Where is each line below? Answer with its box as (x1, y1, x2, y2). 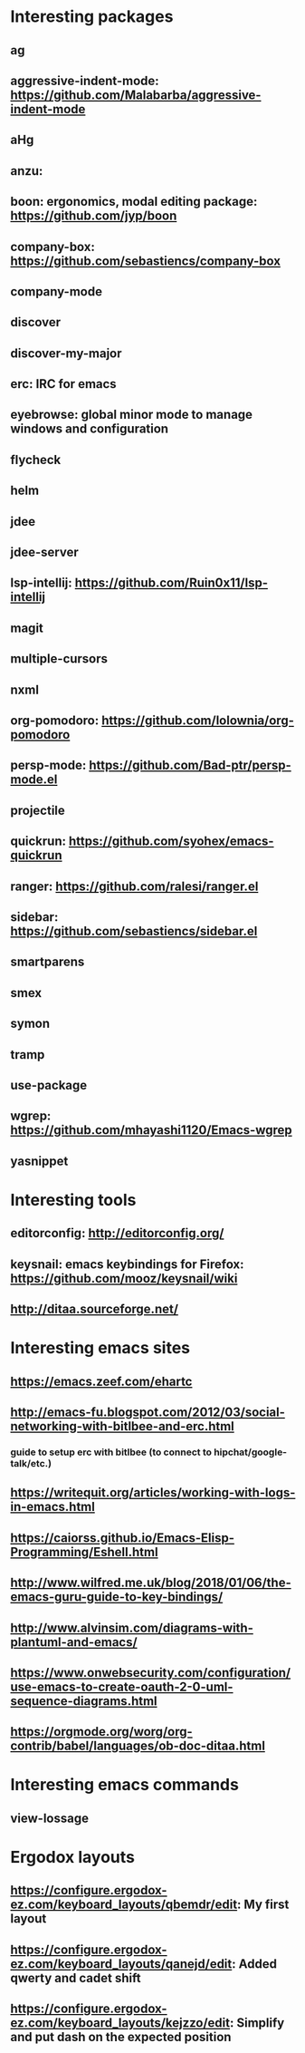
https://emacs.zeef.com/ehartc (10, 1373, 193, 1389)
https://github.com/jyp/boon (10, 208, 177, 224)
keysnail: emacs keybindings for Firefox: (10, 1256, 244, 1272)
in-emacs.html (10, 1499, 96, 1515)
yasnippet (10, 1153, 69, 1168)
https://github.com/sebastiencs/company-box (10, 253, 281, 268)
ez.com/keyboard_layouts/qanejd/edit (10, 1956, 233, 1971)
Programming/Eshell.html (10, 1544, 158, 1560)
